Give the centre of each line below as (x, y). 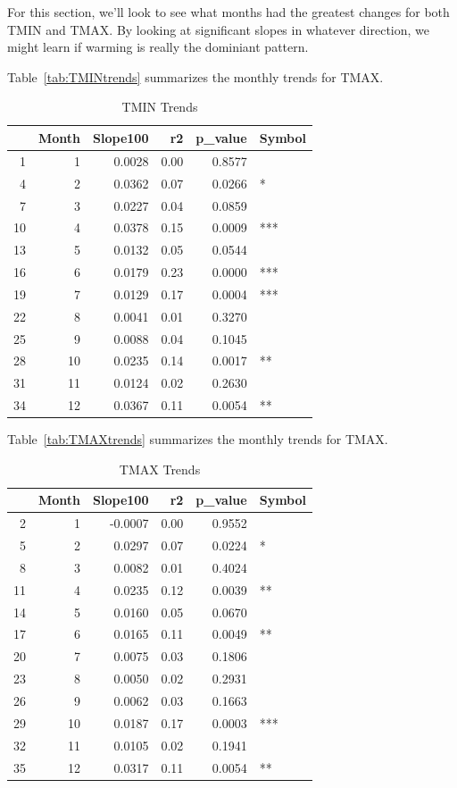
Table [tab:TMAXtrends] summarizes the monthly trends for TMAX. (198, 439)
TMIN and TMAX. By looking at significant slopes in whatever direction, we (219, 29)
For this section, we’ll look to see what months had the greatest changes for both (228, 12)
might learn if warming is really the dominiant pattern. (158, 47)
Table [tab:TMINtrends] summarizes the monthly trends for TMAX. (195, 76)
